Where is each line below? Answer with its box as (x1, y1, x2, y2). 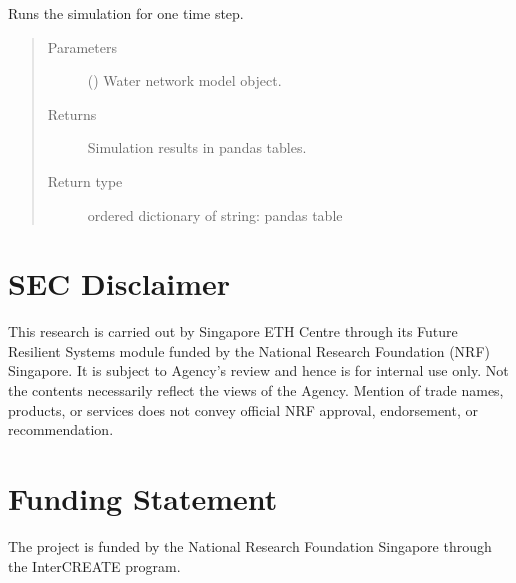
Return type (47, 170, 123, 191)
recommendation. (8, 419, 114, 440)
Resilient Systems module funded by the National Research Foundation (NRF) (8, 340, 491, 361)
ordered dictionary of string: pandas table (87, 204, 343, 225)
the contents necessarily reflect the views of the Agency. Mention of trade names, (8, 380, 504, 401)
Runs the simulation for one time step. (8, 3, 244, 23)
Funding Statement (8, 478, 278, 519)
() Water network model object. (87, 70, 282, 91)
